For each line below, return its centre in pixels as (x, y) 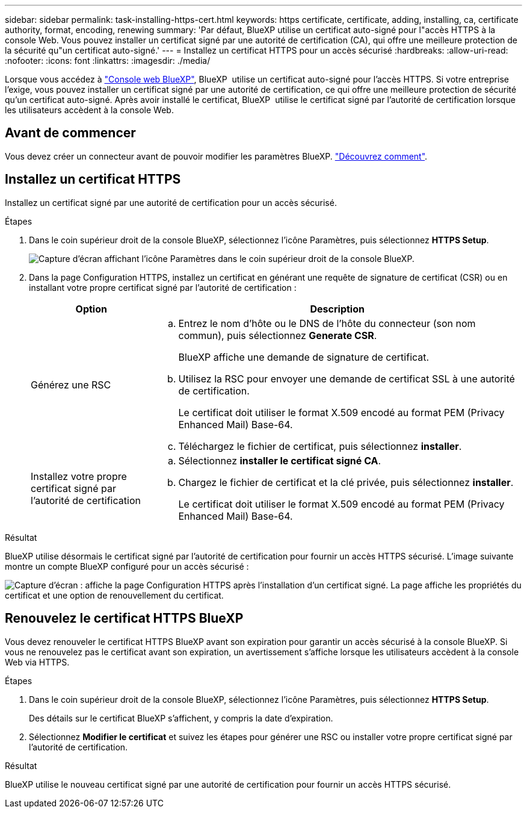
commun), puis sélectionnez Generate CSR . (278, 335)
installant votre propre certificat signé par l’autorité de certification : (163, 287)
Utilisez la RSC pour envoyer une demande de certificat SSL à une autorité (347, 378)
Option (91, 309)
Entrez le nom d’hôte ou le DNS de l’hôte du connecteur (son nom (327, 323)
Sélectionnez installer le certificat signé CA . (280, 460)
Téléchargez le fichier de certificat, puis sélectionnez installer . (320, 446)
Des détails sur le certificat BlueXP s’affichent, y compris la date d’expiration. (181, 718)
